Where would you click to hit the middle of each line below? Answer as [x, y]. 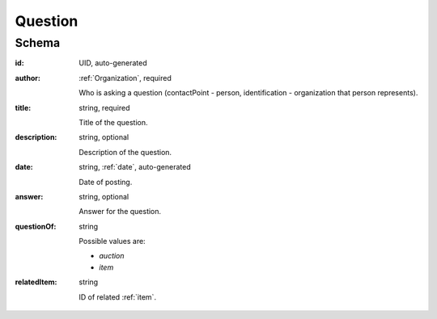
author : [28, 78]
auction [112, 256]
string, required [104, 107]
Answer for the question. [120, 212]
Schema [38, 43]
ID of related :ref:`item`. [118, 297]
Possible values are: [112, 241]
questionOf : [36, 226]
